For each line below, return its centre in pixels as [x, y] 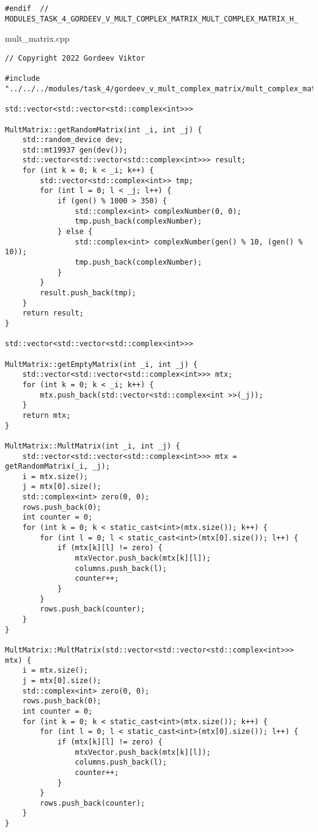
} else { [75, 232]
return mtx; [46, 415]
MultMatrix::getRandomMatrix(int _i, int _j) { [104, 130]
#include [23, 79]
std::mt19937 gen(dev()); [75, 150]
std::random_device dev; [73, 140]
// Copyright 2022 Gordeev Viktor [75, 58]
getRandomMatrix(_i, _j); [57, 467]
